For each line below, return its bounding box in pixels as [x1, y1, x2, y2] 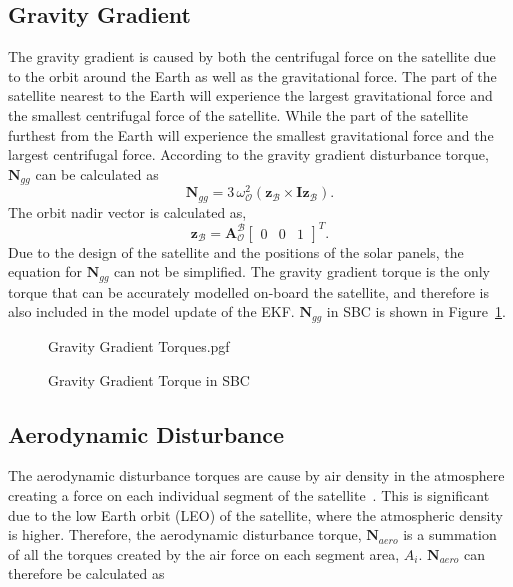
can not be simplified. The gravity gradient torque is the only [114, 261, 491, 282]
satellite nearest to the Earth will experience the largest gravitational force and [8, 85, 493, 106]
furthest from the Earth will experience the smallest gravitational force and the [8, 124, 494, 145]
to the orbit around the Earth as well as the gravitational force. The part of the [8, 65, 497, 86]
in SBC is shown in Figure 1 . [326, 301, 506, 322]
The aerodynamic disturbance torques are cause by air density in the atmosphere [8, 465, 505, 486]
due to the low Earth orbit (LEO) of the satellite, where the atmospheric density [8, 504, 503, 525]
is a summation [403, 524, 497, 545]
